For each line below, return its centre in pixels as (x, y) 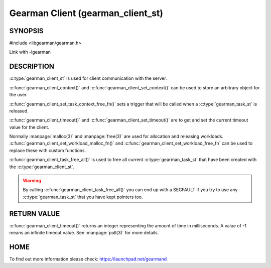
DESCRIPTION (32, 66)
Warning (32, 181)
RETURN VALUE (35, 214)
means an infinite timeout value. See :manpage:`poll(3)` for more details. (84, 233)
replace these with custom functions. (48, 150)
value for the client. (29, 127)
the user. (18, 95)
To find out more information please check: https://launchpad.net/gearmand (88, 259)
